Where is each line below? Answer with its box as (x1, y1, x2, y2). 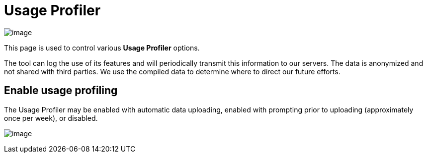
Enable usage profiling (4, 84, 118, 97)
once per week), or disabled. (4, 113, 98, 122)
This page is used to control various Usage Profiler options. (4, 43, 200, 52)
